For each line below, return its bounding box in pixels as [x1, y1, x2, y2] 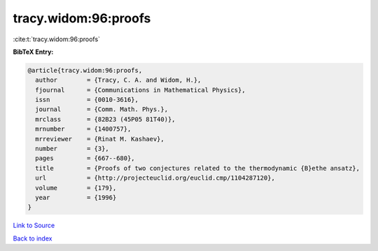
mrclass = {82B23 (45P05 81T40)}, [35, 115, 176, 123]
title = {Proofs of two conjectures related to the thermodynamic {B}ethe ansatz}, [35, 164, 360, 172]
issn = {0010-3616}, [35, 96, 139, 104]
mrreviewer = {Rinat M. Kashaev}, [35, 135, 164, 143]
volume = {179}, [35, 184, 117, 192]
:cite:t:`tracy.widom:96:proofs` [13, 35, 101, 43]
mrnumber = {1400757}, [35, 125, 132, 133]
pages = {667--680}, [35, 155, 136, 162]
